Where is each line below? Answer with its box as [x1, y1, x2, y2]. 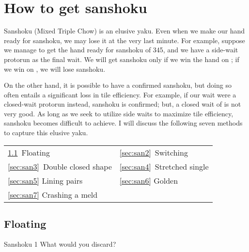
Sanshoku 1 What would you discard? [4, 238, 116, 249]
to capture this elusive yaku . [4, 127, 88, 138]
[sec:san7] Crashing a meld [8, 189, 98, 200]
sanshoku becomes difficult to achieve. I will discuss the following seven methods [4, 118, 243, 128]
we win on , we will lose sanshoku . [4, 63, 106, 74]
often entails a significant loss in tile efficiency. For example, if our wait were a [4, 89, 236, 99]
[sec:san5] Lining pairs [8, 174, 83, 186]
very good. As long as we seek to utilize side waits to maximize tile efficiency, [4, 108, 233, 118]
